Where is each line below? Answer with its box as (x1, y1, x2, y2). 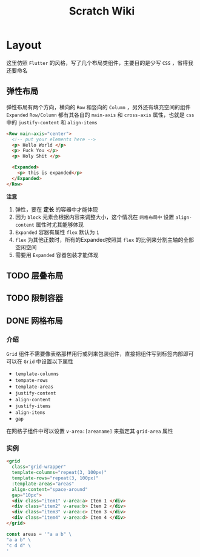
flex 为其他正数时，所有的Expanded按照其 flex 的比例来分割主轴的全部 (15, 236, 195, 243)
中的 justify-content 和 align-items (6, 118, 98, 125)
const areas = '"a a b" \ (6, 531, 72, 537)
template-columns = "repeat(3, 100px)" (12, 470, 107, 476)
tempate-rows (15, 378, 48, 384)
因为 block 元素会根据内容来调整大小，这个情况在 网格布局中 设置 (15, 213, 175, 221)
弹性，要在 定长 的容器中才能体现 (15, 205, 98, 213)
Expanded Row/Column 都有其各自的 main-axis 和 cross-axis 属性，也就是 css (6, 111, 195, 118)
